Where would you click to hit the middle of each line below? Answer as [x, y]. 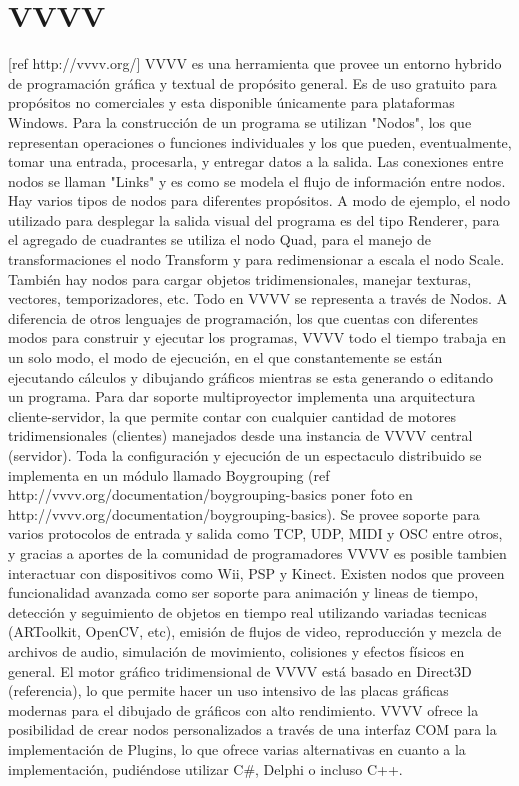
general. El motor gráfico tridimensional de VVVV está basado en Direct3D [240, 670]
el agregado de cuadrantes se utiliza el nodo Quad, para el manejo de [219, 239]
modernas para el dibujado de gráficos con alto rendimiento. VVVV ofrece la [243, 709]
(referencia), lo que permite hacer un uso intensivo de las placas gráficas [228, 690]
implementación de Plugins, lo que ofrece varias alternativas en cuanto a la [237, 748]
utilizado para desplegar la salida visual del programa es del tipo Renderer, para [254, 219]
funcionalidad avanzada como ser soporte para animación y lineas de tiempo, [243, 592]
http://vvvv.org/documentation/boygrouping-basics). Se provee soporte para [244, 513]
